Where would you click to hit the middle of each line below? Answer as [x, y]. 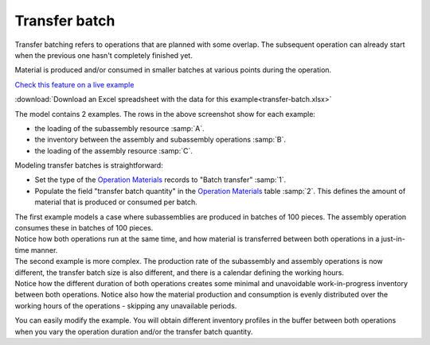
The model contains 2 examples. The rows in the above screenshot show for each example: [165, 114]
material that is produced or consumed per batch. [116, 202]
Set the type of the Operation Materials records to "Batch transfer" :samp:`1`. [160, 180]
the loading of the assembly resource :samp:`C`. [113, 150]
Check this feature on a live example [74, 84]
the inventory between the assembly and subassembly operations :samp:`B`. [160, 140]
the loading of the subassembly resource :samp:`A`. [119, 128]
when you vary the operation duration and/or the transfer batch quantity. [134, 331]
